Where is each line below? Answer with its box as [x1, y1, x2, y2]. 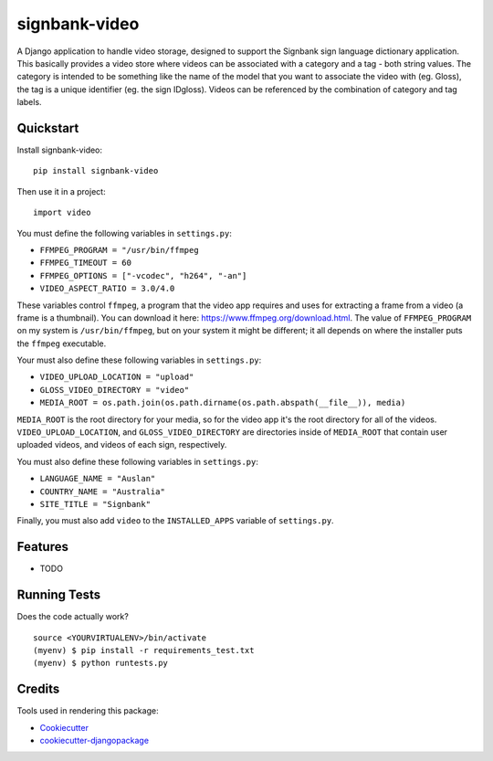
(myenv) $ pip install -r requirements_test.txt [33, 645, 255, 655]
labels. [16, 97, 42, 108]
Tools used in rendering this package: [16, 705, 159, 716]
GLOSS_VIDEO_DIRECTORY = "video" [39, 385, 190, 395]
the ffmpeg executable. [16, 338, 107, 349]
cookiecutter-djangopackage [39, 735, 150, 746]
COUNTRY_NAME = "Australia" [39, 486, 166, 497]
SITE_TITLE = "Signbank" [39, 499, 151, 509]
